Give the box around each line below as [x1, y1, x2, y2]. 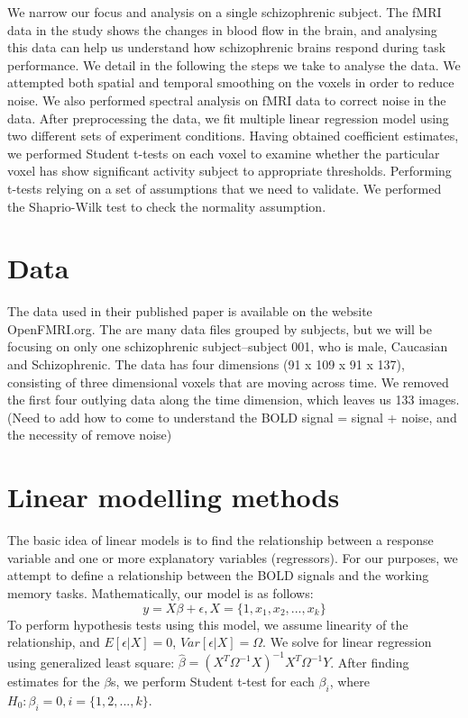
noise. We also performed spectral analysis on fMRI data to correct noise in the [7, 90, 446, 109]
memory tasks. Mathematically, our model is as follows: [7, 583, 314, 602]
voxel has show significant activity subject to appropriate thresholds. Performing [7, 161, 452, 180]
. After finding [330, 652, 409, 671]
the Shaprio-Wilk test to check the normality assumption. [7, 196, 326, 215]
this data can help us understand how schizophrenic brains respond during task [7, 38, 446, 57]
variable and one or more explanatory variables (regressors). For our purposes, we [7, 548, 458, 567]
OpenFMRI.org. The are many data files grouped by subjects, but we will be [7, 319, 432, 338]
